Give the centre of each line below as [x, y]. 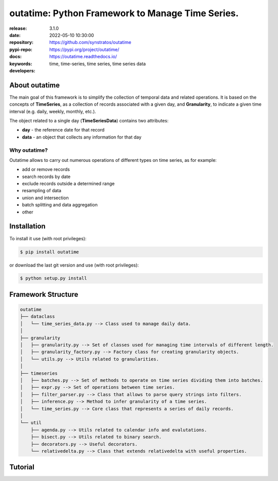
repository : [22, 42]
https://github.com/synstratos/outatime [90, 42]
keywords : [21, 64]
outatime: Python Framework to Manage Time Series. [124, 13]
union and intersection [45, 198]
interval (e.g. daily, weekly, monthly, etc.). [53, 111]
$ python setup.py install [53, 278]
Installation [27, 226]
